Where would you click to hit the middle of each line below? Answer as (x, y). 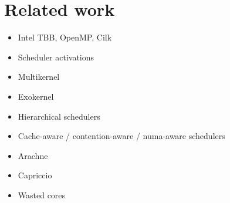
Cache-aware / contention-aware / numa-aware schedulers (121, 136)
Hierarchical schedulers (59, 116)
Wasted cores (42, 194)
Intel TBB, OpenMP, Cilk (65, 37)
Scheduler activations (56, 57)
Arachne (33, 155)
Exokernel (36, 96)
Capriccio (35, 175)
